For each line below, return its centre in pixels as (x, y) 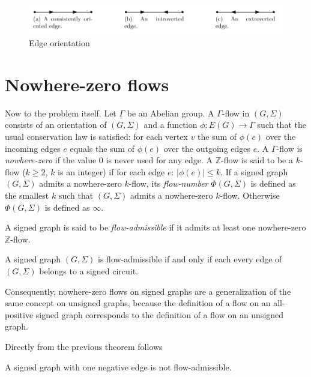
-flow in (236, 113)
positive (19, 314)
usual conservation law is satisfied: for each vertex (96, 137)
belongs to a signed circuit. (89, 271)
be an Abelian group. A (171, 113)
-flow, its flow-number (168, 183)
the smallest (27, 195)
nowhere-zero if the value (51, 160)
